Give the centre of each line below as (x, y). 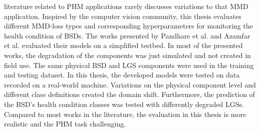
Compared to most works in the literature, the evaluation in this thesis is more (125, 114)
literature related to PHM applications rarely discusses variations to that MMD (126, 6)
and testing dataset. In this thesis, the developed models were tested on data (122, 75)
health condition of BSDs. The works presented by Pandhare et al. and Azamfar (127, 35)
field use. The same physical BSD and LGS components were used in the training (129, 65)
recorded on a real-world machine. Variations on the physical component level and (130, 84)
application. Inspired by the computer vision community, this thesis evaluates (123, 16)
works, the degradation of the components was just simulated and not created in (127, 55)
